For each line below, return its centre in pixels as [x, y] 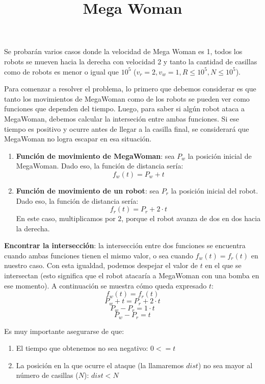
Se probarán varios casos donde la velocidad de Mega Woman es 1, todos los [123, 51]
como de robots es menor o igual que [61, 71]
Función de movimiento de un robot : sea [88, 190]
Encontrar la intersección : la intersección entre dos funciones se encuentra [125, 245]
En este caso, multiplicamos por [66, 218]
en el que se [223, 265]
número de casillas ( [47, 375]
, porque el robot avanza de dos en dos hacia [191, 218]
